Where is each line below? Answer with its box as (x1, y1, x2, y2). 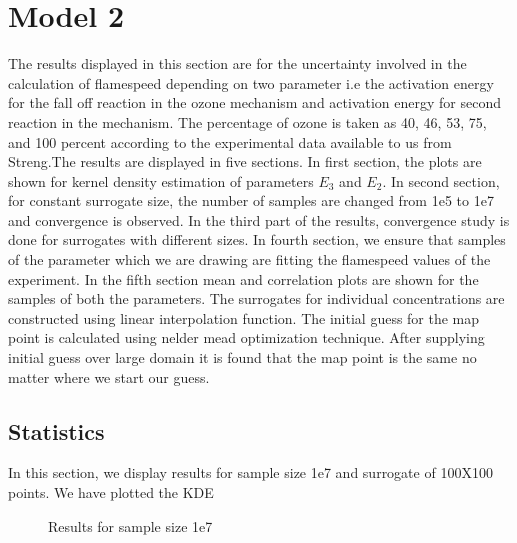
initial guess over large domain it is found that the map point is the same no (8, 347, 477, 368)
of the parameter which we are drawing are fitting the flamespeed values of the (8, 249, 491, 270)
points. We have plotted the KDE (8, 482, 214, 503)
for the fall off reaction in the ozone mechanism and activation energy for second (8, 92, 502, 113)
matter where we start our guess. (8, 366, 210, 387)
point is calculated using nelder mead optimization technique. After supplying (8, 327, 485, 348)
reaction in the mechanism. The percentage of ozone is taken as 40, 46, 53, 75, (8, 111, 487, 132)
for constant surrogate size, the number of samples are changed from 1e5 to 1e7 (8, 190, 494, 211)
